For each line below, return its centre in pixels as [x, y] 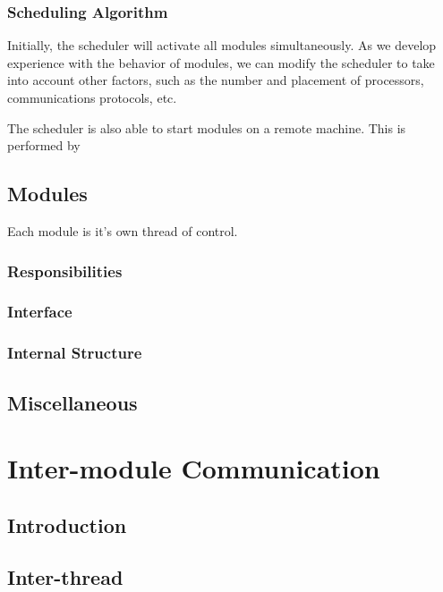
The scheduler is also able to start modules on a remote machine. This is [207, 127]
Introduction [67, 524]
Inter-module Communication [194, 468]
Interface [40, 312]
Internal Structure [75, 353]
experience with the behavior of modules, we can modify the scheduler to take [221, 62]
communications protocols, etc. [92, 97]
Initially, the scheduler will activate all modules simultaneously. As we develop [222, 45]
